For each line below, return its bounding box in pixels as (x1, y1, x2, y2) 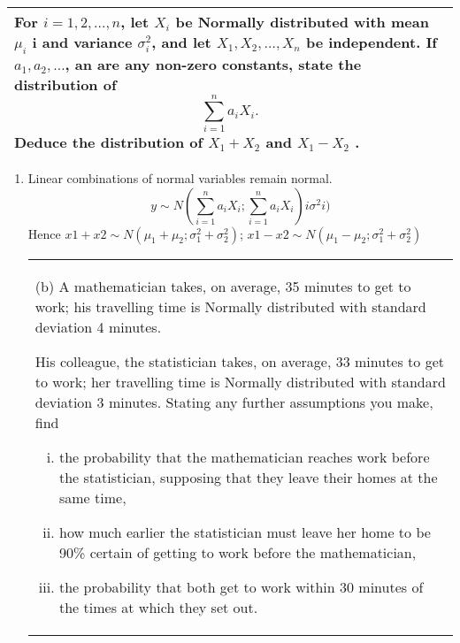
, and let (151, 32, 211, 52)
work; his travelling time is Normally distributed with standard (34, 295, 426, 317)
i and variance (32, 32, 133, 52)
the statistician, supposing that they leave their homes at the (58, 466, 438, 487)
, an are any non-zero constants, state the (65, 54, 362, 75)
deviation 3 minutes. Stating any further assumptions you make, (34, 391, 433, 412)
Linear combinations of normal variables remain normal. (27, 169, 333, 188)
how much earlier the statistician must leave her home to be (58, 521, 431, 542)
